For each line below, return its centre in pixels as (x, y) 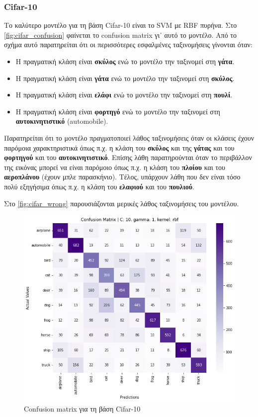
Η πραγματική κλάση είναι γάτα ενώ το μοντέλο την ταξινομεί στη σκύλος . (125, 78)
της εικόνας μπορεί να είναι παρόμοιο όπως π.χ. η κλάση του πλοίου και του (115, 167)
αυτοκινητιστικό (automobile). (62, 121)
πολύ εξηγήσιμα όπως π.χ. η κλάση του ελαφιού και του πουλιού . (99, 186)
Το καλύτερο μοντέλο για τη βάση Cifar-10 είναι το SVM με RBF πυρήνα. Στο (121, 25)
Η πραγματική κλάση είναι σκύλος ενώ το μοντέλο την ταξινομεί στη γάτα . (125, 61)
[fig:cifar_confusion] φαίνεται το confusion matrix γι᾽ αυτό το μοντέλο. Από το (120, 35)
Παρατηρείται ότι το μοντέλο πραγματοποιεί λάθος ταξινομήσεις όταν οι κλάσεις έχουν (129, 137)
